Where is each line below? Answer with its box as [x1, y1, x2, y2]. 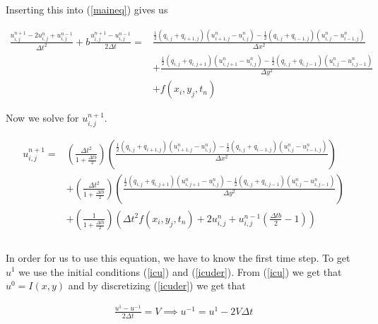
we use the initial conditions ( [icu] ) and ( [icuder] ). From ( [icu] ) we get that [18, 264, 342, 279]
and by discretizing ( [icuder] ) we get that [68, 278, 246, 293]
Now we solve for [6, 110, 79, 125]
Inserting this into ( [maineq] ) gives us [6, 2, 168, 16]
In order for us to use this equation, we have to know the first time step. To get [6, 250, 350, 265]
